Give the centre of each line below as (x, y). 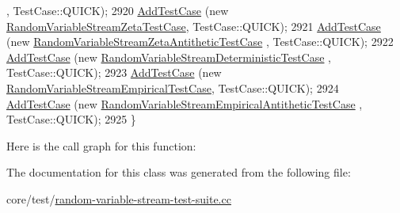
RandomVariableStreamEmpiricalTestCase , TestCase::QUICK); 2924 (173, 87)
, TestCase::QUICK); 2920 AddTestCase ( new (118, 10)
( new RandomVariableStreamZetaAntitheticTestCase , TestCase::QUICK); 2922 (200, 42)
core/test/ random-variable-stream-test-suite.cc (119, 198)
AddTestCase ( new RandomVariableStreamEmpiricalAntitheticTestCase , (185, 103)
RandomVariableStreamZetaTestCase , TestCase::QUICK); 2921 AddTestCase (194, 26)
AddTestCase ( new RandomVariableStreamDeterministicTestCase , (169, 57)
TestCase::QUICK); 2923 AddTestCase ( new (114, 72)
